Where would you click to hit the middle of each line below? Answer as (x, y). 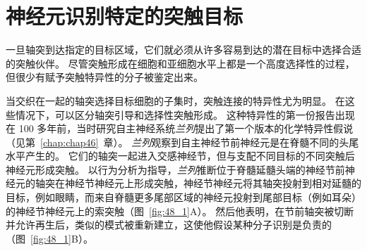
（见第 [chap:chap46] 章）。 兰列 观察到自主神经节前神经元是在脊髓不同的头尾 (182, 142)
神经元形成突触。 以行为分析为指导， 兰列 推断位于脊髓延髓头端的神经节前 (175, 169)
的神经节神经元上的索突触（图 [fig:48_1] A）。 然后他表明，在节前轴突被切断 (180, 211)
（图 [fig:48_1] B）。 (49, 238)
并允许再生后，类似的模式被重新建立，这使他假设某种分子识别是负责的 (169, 225)
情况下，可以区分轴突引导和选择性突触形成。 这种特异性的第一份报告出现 (185, 114)
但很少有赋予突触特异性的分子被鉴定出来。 (104, 77)
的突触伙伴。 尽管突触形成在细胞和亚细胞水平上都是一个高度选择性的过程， (180, 63)
